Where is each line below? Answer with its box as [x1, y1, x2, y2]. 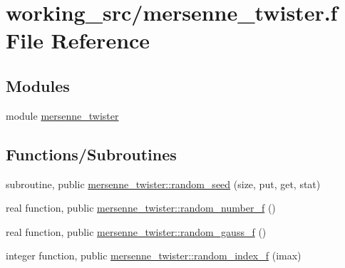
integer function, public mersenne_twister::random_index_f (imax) [6, 248, 302, 263]
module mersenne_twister [6, 108, 119, 123]
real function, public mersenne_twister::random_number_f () [6, 200, 276, 215]
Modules [6, 74, 70, 96]
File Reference [6, 26, 150, 55]
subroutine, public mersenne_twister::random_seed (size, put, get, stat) [6, 176, 321, 191]
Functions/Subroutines [6, 143, 177, 165]
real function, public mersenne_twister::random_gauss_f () [6, 224, 267, 239]
